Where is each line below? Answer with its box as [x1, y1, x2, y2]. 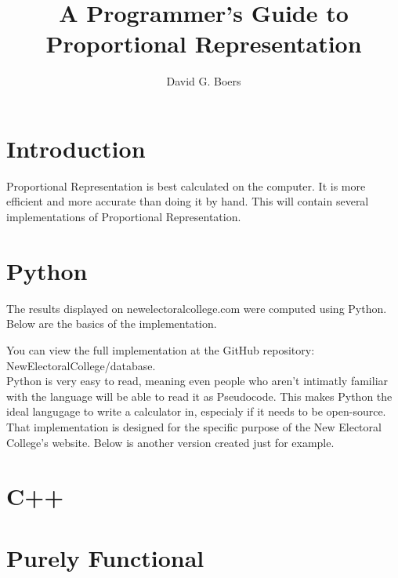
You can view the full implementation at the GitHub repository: [6, 341, 315, 358]
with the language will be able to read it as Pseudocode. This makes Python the [6, 387, 393, 404]
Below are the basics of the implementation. [6, 315, 217, 332]
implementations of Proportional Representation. [6, 209, 241, 225]
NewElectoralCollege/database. [6, 357, 156, 373]
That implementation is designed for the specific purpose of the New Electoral [6, 418, 382, 434]
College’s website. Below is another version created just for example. [6, 434, 335, 450]
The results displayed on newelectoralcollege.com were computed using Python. [6, 300, 387, 316]
